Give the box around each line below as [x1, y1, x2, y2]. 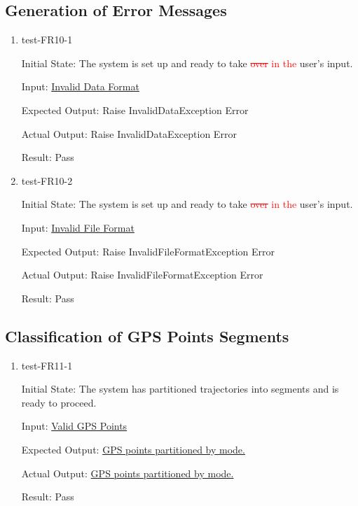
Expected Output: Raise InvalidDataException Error [21, 102, 249, 117]
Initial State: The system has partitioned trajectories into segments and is [21, 381, 339, 396]
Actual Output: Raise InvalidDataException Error [21, 126, 237, 141]
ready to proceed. [21, 395, 97, 409]
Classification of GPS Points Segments [5, 325, 289, 346]
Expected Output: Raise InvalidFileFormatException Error [21, 244, 275, 258]
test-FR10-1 [21, 32, 73, 47]
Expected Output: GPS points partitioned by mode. [21, 442, 245, 456]
